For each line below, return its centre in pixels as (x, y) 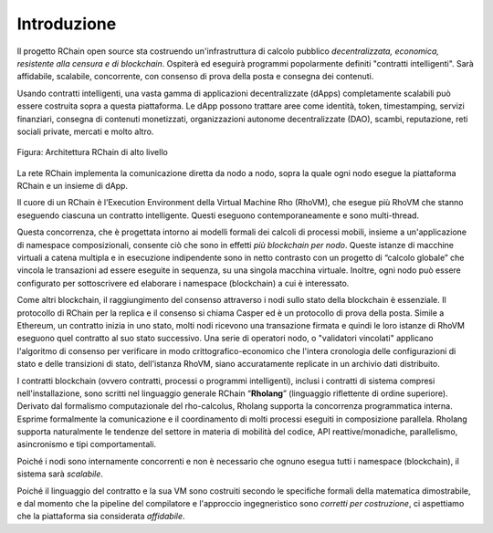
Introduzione (67, 24)
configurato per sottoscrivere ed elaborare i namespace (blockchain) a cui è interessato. (183, 283)
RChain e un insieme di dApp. (72, 186)
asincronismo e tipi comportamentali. (87, 444)
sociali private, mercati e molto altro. (85, 131)
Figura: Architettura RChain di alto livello (92, 152)
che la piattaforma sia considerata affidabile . (101, 517)
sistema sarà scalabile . (60, 474)
